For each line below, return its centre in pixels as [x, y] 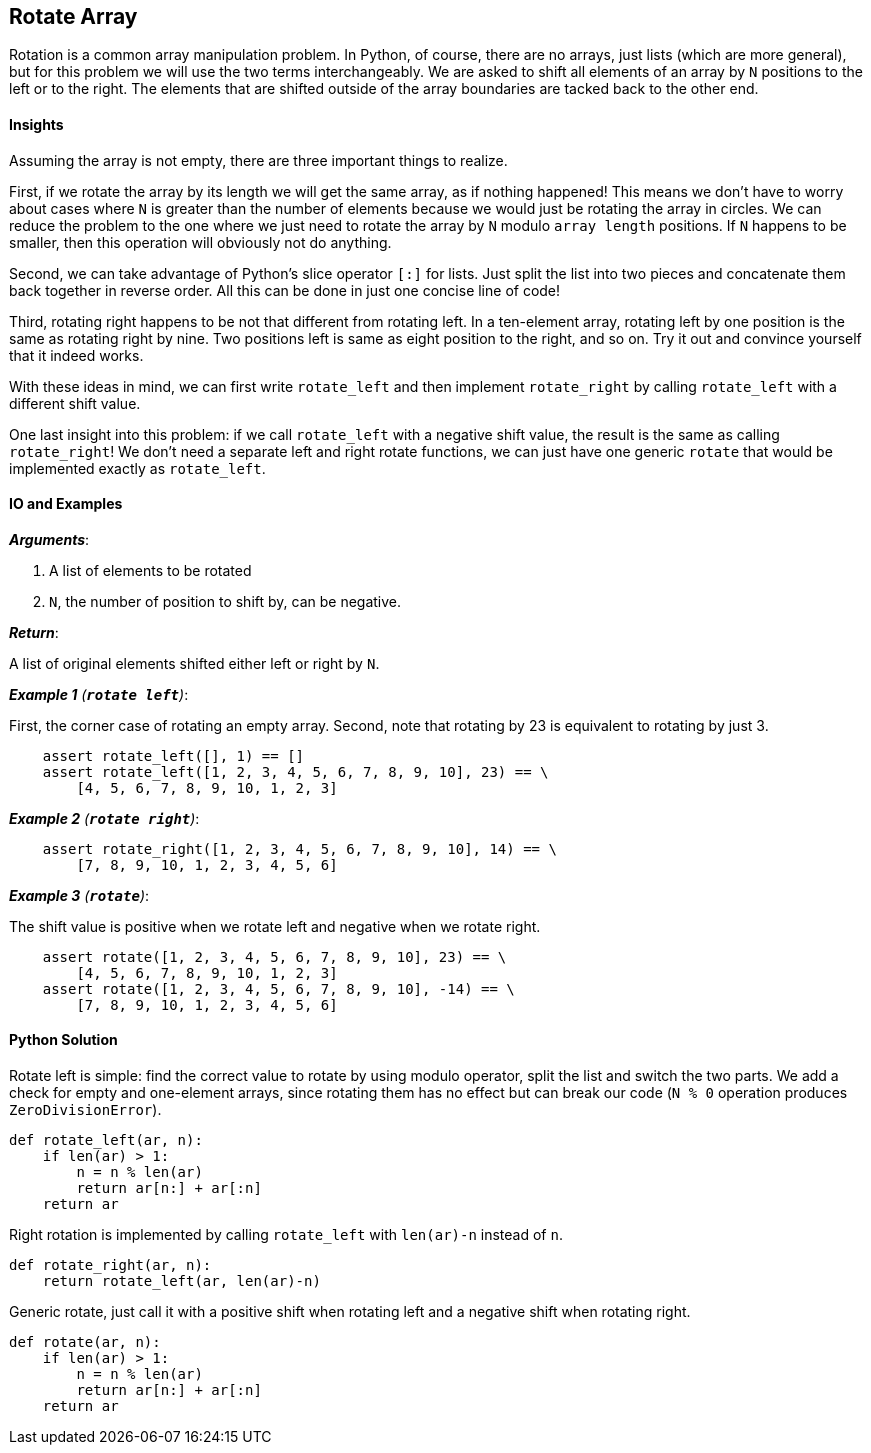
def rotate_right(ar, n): [110, 1265]
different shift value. [75, 403]
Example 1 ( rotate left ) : [99, 694]
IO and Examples [66, 504]
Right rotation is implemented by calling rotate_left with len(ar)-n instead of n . [286, 1235]
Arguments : [49, 539]
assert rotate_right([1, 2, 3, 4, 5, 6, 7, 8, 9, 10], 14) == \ [299, 848]
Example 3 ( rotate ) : [79, 895]
